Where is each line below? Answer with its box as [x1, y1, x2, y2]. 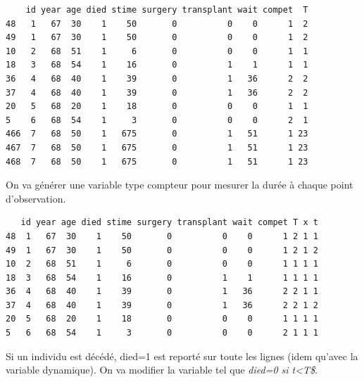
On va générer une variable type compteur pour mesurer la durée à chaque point [6, 177, 353, 192]
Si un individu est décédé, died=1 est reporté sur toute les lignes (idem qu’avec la [6, 348, 358, 363]
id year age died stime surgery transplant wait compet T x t [20, 217, 318, 228]
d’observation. [6, 191, 66, 205]
